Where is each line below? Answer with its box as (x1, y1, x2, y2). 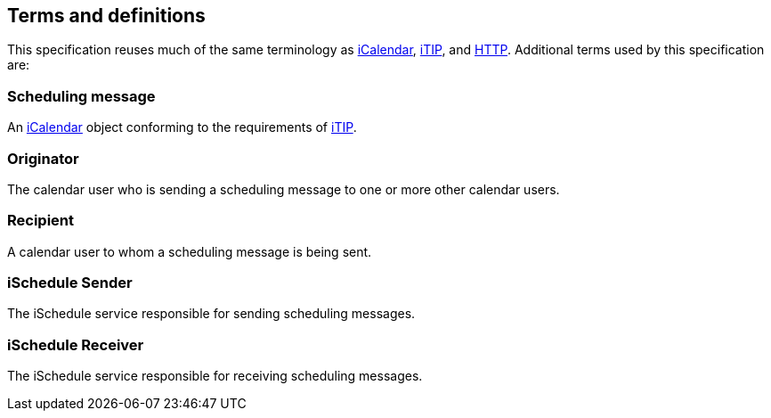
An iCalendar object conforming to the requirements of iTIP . (7, 119, 357, 135)
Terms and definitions (7, 4, 206, 27)
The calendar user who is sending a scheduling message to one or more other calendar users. (7, 181, 560, 197)
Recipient (7, 211, 75, 230)
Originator (7, 149, 79, 168)
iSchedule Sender (7, 274, 133, 292)
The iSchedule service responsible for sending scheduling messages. (7, 306, 416, 322)
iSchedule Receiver (7, 335, 144, 354)
